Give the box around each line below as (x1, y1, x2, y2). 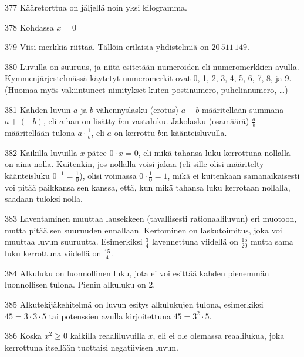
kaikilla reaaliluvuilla (70, 329, 146, 342)
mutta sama (251, 235, 293, 248)
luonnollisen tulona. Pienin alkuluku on (5, 278, 146, 291)
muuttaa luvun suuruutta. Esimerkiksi (5, 235, 143, 248)
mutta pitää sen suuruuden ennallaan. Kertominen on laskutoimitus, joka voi (5, 223, 282, 236)
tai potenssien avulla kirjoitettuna (49, 309, 171, 322)
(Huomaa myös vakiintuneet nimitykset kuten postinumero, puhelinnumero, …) (5, 83, 288, 95)
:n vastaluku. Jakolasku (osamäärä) (121, 115, 249, 127)
